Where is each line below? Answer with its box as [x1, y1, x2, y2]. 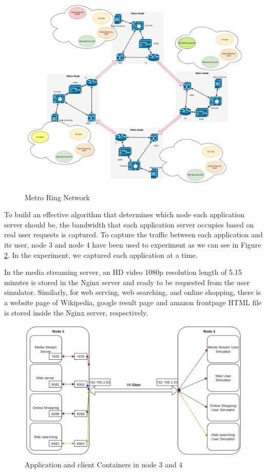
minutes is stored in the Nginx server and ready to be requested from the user [4, 276, 250, 287]
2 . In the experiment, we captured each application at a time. [4, 249, 198, 260]
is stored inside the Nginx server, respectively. [4, 307, 148, 318]
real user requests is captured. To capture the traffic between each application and [4, 229, 263, 240]
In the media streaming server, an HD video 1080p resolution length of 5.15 [4, 267, 242, 277]
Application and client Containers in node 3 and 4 [25, 459, 183, 469]
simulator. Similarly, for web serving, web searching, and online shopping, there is [4, 287, 261, 297]
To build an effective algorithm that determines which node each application [4, 209, 244, 220]
